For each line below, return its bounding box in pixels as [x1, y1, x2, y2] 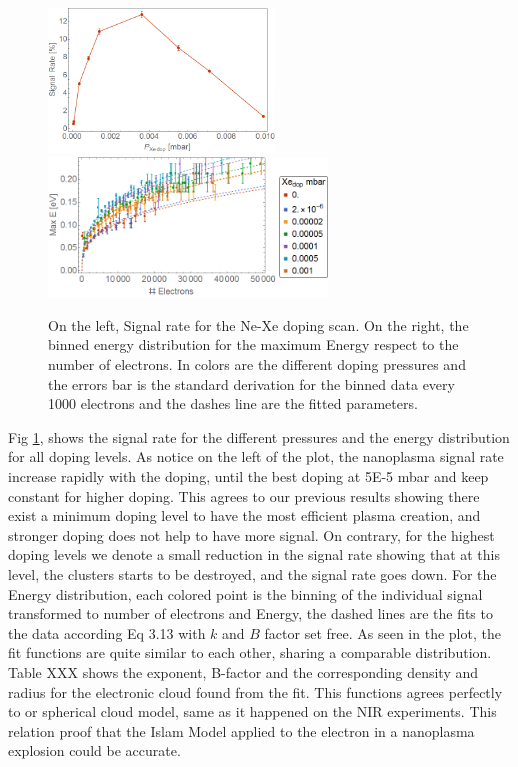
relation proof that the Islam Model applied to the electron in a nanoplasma [8, 720, 475, 741]
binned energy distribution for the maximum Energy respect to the [48, 334, 459, 355]
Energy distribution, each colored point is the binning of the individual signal [8, 583, 483, 604]
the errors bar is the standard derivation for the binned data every [48, 373, 455, 394]
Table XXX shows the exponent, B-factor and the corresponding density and [8, 661, 479, 682]
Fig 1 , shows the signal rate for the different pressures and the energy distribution [8, 426, 510, 447]
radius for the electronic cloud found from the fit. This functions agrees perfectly [8, 681, 503, 702]
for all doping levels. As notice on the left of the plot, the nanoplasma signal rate [8, 446, 504, 467]
